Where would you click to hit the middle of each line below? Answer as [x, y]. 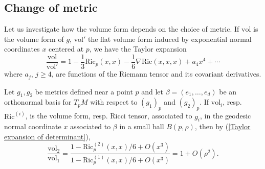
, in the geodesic [226, 116]
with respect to [114, 102]
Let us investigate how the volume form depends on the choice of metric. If [122, 29]
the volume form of [34, 39]
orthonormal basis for [38, 102]
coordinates [22, 49]
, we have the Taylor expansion [138, 49]
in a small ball [142, 126]
